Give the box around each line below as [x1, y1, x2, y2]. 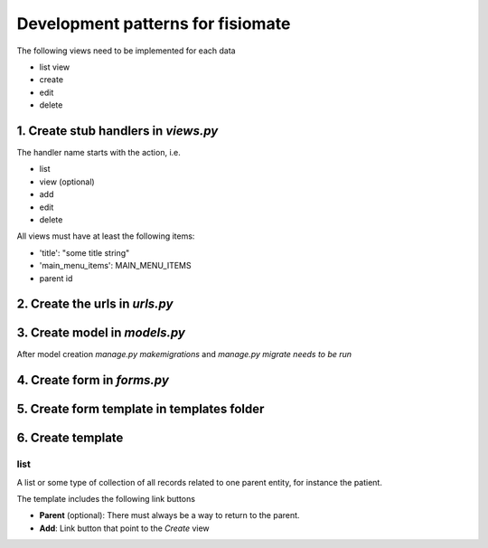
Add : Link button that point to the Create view [39, 523, 210, 534]
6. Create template [16, 430, 124, 446]
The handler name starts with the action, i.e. [16, 147, 181, 158]
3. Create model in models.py [16, 326, 185, 341]
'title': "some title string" [39, 247, 130, 258]
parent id [39, 272, 73, 284]
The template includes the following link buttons [16, 494, 196, 505]
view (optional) [39, 176, 95, 187]
